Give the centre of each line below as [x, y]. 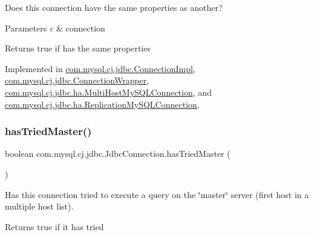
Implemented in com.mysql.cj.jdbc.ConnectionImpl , [100, 68]
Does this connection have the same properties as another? [114, 7]
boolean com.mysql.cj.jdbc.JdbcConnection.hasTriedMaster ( [118, 154]
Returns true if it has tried [54, 226]
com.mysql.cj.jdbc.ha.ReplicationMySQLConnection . [102, 104]
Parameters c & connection [55, 28]
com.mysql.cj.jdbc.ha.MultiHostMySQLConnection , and [108, 92]
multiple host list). [39, 206]
